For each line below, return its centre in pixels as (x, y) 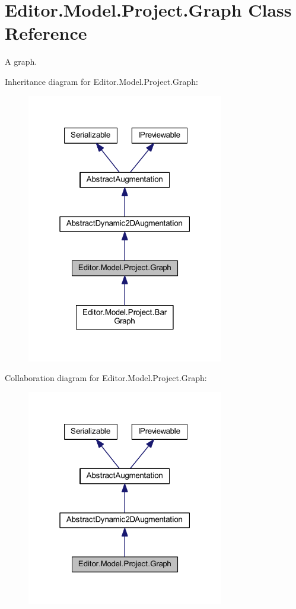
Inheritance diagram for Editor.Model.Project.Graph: (101, 81)
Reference (46, 33)
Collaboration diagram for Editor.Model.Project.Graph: (106, 378)
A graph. (21, 61)
